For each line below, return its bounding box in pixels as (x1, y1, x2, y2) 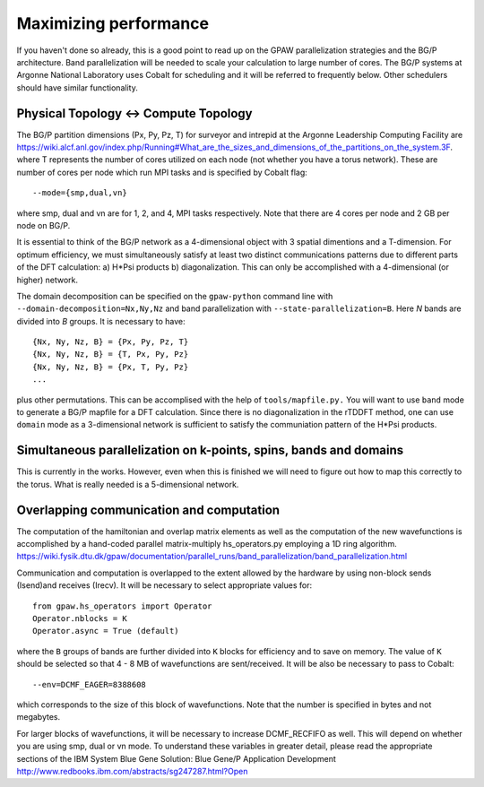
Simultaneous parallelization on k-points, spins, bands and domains (16, 443, 404, 458)
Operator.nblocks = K (32, 613, 127, 623)
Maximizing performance (16, 13, 210, 33)
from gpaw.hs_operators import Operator (32, 601, 212, 611)
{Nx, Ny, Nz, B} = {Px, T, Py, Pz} (32, 361, 189, 372)
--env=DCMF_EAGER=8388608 (32, 679, 147, 689)
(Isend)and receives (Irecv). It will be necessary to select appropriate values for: (16, 580, 313, 591)
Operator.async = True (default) (32, 626, 179, 636)
